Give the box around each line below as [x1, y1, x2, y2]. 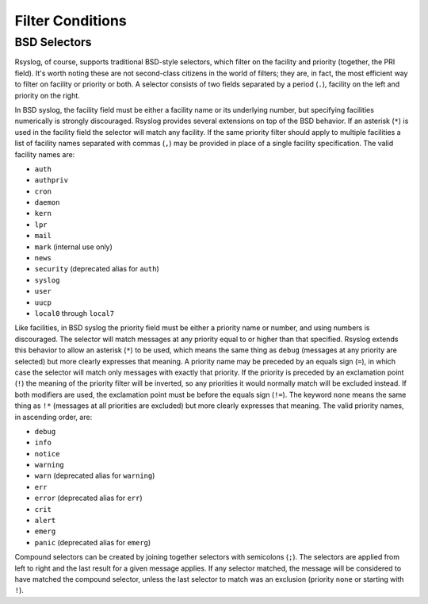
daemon [34, 198, 60, 207]
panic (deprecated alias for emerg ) [34, 537, 151, 547]
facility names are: [14, 149, 75, 159]
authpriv [34, 175, 69, 185]
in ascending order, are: [14, 412, 93, 421]
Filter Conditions [14, 12, 127, 29]
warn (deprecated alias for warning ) [34, 471, 155, 480]
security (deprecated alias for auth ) [34, 264, 159, 274]
